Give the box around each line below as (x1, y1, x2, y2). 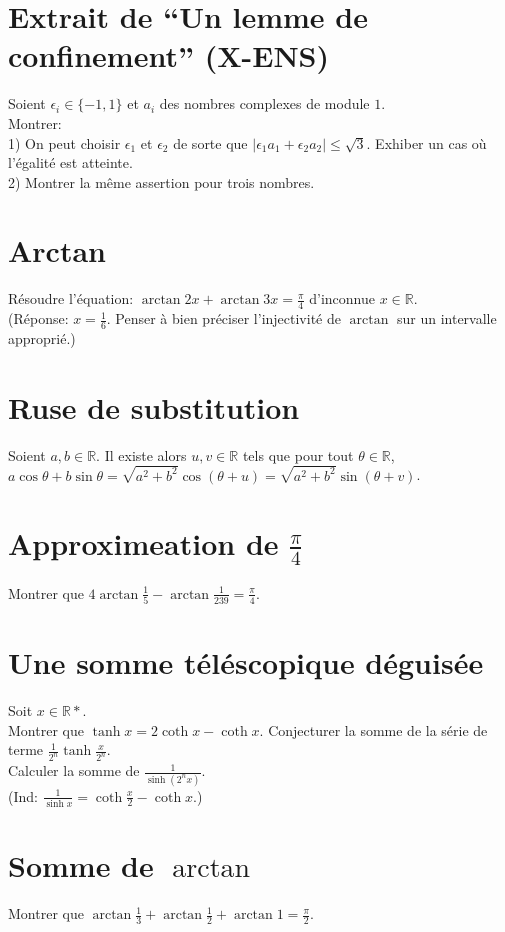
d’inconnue (309, 288, 376, 309)
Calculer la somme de (8, 760, 140, 781)
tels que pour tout (242, 444, 354, 465)
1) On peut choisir (8, 132, 121, 153)
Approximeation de (8, 523, 279, 564)
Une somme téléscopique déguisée (8, 642, 484, 683)
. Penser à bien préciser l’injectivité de (106, 308, 341, 329)
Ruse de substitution (8, 386, 300, 427)
